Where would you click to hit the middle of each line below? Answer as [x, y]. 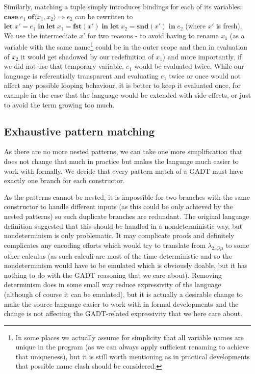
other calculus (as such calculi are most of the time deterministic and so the [118, 255]
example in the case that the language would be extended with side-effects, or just [127, 95]
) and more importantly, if [202, 56]
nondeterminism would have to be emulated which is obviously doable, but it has [126, 265]
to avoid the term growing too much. [59, 104]
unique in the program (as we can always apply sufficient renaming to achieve [132, 347]
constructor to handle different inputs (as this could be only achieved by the [118, 206]
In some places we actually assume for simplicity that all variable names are [130, 337]
